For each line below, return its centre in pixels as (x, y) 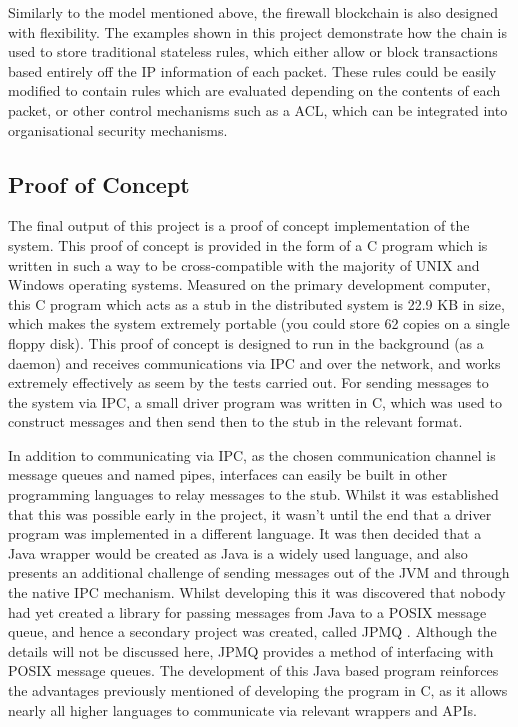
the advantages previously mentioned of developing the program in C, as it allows (258, 690)
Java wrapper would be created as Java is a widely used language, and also (238, 552)
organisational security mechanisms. (118, 129)
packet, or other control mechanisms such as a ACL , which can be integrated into (258, 109)
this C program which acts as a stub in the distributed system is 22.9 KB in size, (256, 303)
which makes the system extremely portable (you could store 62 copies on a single (259, 323)
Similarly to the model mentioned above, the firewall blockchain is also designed (253, 12)
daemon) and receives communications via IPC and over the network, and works (254, 362)
